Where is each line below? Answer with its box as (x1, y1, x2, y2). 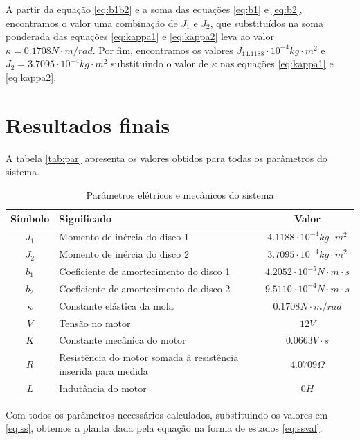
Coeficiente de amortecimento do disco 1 (59, 264, 231, 278)
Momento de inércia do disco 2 (59, 247, 189, 261)
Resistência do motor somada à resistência (59, 350, 239, 364)
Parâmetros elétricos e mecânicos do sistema (86, 187, 274, 202)
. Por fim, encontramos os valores (92, 42, 233, 57)
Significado (59, 211, 112, 226)
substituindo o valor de (111, 56, 208, 71)
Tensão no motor (59, 315, 131, 330)
